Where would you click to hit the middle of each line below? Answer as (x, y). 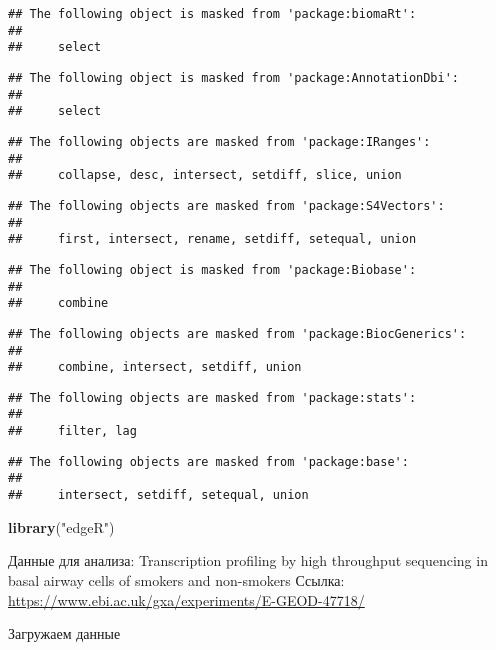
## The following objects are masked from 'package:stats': (212, 397)
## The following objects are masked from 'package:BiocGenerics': (237, 333)
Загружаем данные (64, 633)
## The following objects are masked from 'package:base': (208, 461)
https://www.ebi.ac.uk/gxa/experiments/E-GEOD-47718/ (186, 599)
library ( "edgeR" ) (61, 526)
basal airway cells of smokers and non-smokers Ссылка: (176, 579)
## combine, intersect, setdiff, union (155, 367)
